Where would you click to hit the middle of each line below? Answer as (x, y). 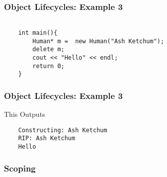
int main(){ (38, 33)
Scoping (20, 168)
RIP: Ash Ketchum (47, 138)
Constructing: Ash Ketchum (63, 130)
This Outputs (25, 114)
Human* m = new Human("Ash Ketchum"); (98, 41)
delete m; (48, 49)
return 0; (48, 66)
